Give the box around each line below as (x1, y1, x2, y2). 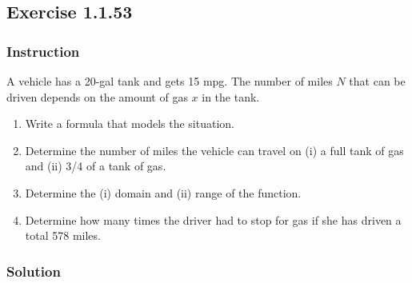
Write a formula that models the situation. (25, 115, 234, 132)
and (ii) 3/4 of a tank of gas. (25, 157, 166, 174)
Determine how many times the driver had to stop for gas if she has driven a (25, 211, 402, 228)
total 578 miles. (25, 227, 101, 244)
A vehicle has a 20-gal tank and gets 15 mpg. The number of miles (6, 73, 333, 89)
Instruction (6, 41, 80, 61)
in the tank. (202, 88, 260, 105)
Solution (6, 261, 61, 281)
